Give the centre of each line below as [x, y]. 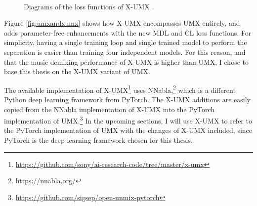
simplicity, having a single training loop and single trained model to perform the [126, 42]
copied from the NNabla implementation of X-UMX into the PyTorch [109, 109]
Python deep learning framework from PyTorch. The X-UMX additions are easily [127, 99]
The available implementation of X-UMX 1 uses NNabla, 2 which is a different [120, 89]
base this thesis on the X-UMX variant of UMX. [77, 71]
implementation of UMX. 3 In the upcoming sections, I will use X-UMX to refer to [128, 120]
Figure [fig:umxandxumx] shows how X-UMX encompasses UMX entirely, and [122, 23]
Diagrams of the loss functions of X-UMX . [89, 6]
